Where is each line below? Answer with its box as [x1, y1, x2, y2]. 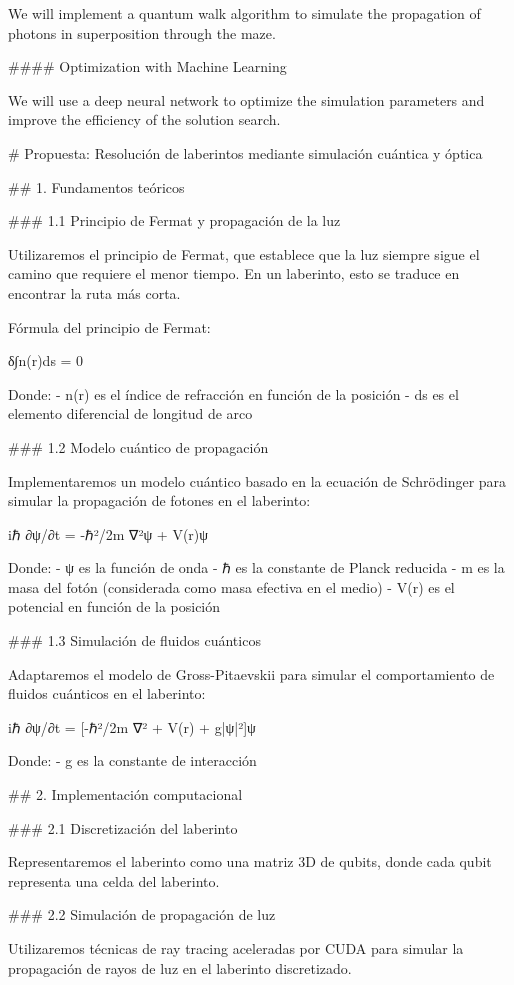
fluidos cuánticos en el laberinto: [8, 683, 206, 704]
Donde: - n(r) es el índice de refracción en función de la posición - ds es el [8, 383, 459, 404]
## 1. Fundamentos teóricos [8, 176, 185, 197]
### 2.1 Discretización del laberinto [8, 817, 238, 838]
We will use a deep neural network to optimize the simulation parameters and [8, 89, 485, 110]
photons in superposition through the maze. [8, 22, 276, 43]
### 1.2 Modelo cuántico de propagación [8, 436, 269, 457]
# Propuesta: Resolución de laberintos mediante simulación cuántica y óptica [8, 142, 483, 163]
